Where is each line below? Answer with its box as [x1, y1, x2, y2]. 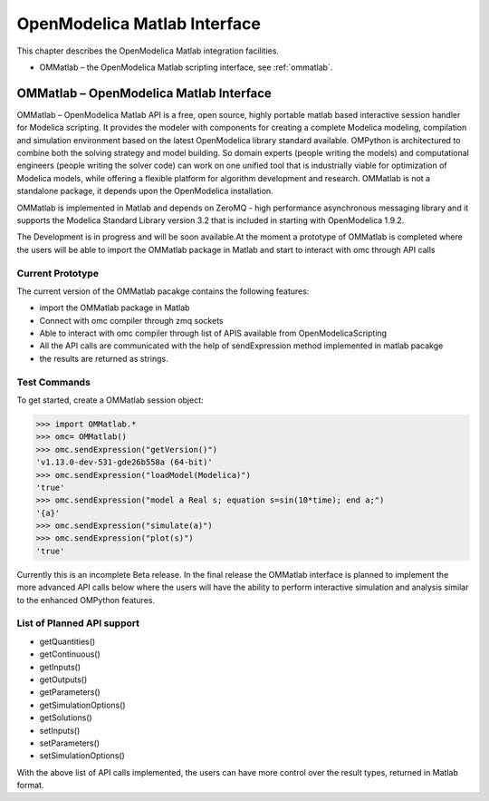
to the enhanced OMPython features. [16, 594, 156, 605]
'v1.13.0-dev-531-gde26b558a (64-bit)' [35, 457, 213, 467]
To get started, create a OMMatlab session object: [16, 395, 204, 405]
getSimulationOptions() [39, 699, 126, 710]
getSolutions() [39, 712, 92, 723]
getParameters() [39, 687, 101, 698]
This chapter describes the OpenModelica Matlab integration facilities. [16, 45, 280, 56]
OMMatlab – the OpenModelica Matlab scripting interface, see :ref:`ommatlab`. [39, 62, 333, 73]
